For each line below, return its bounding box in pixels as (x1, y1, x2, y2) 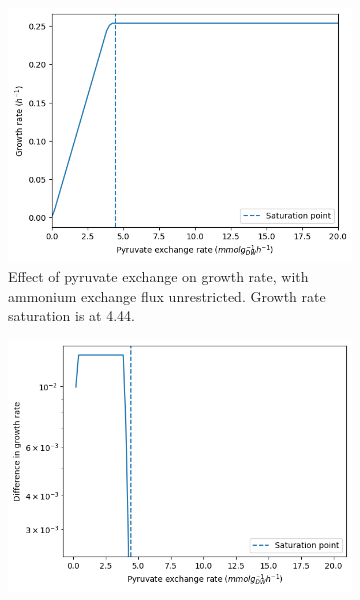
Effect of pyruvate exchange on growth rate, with (8, 266, 309, 287)
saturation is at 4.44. (8, 305, 135, 326)
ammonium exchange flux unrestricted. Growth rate (8, 285, 326, 306)
